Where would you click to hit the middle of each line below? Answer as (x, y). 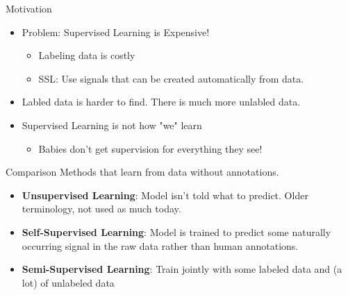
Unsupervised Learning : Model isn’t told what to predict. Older (165, 195)
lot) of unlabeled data (68, 282)
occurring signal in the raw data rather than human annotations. (160, 245)
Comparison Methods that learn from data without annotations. (142, 172)
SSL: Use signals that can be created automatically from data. (171, 78)
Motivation (29, 8)
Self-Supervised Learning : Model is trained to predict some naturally (176, 231)
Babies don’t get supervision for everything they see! (150, 148)
